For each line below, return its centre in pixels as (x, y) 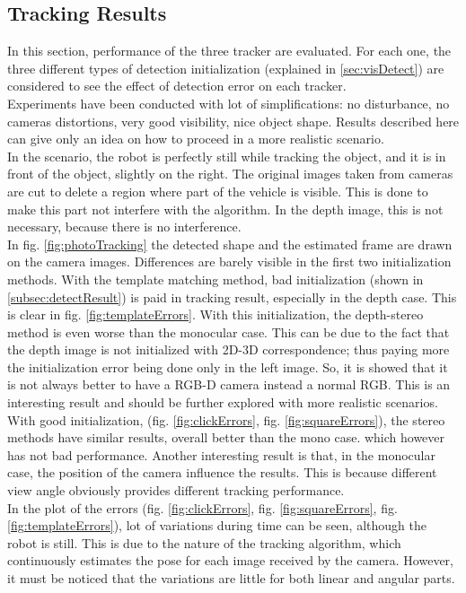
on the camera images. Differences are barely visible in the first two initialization (229, 262)
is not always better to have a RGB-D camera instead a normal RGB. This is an (229, 384)
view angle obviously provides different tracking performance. (176, 490)
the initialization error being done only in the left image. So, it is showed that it (228, 366)
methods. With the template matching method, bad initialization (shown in (215, 279)
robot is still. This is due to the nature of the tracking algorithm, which (204, 542)
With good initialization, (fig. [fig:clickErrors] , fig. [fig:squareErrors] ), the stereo (226, 419)
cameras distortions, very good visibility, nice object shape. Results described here (233, 121)
